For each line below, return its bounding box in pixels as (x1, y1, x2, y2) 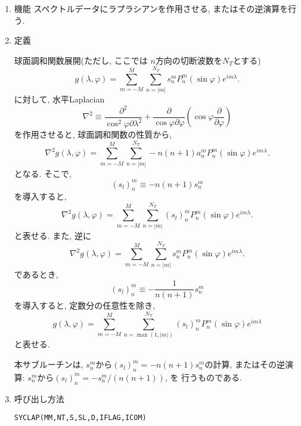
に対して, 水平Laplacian (14, 92, 105, 105)
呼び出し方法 (14, 392, 64, 405)
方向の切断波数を (155, 54, 222, 66)
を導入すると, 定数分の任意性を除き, (14, 299, 156, 312)
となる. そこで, (14, 167, 72, 179)
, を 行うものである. (165, 371, 242, 383)
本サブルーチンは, (14, 358, 83, 371)
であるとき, (14, 268, 58, 280)
